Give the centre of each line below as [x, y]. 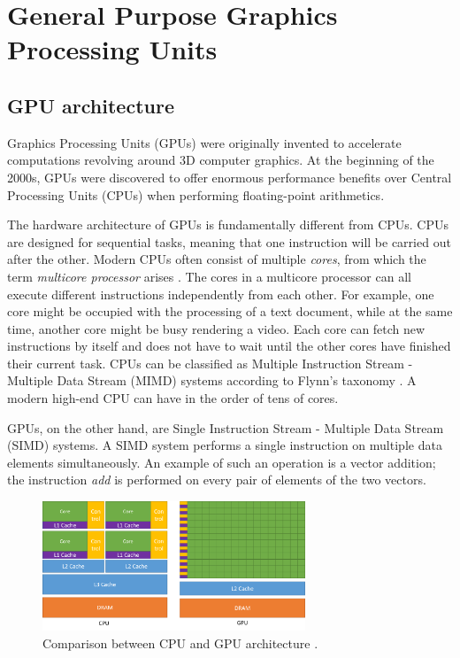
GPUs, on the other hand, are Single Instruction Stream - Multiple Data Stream [226, 427]
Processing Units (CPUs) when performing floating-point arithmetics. [196, 194]
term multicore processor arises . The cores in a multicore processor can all [209, 276]
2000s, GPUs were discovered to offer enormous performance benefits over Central [230, 177]
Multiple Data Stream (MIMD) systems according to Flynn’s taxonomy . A [212, 380]
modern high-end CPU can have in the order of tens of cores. [173, 398]
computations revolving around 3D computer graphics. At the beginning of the [221, 160]
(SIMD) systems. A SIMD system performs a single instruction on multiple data [225, 445]
